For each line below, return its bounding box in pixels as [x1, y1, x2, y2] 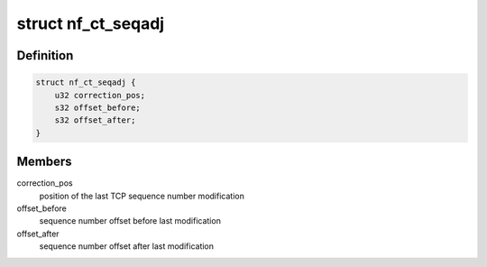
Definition [16, 48, 74, 63]
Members [16, 154, 72, 170]
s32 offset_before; [54, 102, 142, 113]
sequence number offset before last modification [39, 216, 221, 226]
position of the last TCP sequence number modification [39, 190, 245, 201]
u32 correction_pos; [54, 90, 146, 100]
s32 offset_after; [54, 115, 136, 125]
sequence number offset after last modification [39, 241, 215, 252]
